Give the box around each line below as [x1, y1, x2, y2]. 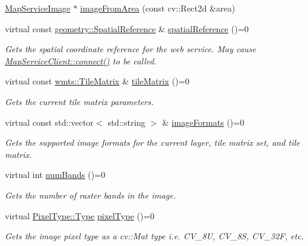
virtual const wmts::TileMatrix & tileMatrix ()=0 [5, 75, 190, 87]
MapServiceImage [5, 2, 70, 14]
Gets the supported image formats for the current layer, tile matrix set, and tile [5, 136, 300, 149]
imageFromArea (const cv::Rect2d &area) [80, 2, 236, 14]
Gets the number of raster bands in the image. [5, 188, 176, 201]
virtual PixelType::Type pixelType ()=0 [5, 209, 155, 222]
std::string [108, 115, 146, 128]
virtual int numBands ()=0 [5, 168, 106, 181]
